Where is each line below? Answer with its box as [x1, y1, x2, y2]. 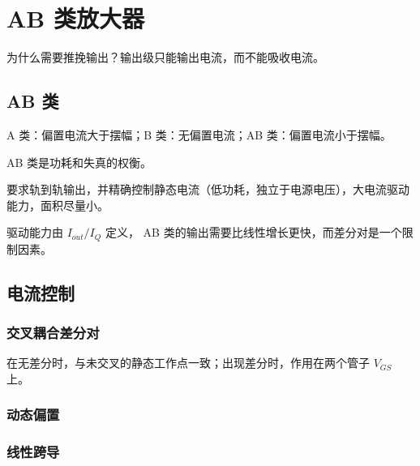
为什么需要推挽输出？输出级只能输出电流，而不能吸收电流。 [6, 49, 324, 66]
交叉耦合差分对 [6, 323, 100, 343]
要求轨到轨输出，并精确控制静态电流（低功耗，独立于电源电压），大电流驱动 [6, 181, 409, 198]
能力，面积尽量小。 [6, 196, 109, 213]
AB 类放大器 [6, 2, 144, 35]
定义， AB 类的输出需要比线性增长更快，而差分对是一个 [105, 224, 402, 241]
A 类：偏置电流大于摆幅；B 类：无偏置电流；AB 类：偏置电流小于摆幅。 [6, 126, 392, 143]
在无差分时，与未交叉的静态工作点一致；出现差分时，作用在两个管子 [6, 354, 370, 371]
